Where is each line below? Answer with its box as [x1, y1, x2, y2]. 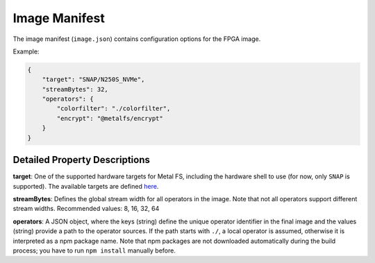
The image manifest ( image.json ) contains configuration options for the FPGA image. [12, 35, 261, 43]
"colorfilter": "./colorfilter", [56, 105, 171, 112]
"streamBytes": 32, [42, 85, 109, 93]
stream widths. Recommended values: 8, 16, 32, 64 [12, 205, 160, 213]
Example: [12, 47, 40, 56]
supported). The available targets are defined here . [12, 182, 159, 190]
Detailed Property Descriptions [12, 154, 151, 166]
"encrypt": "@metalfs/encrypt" [56, 114, 163, 122]
